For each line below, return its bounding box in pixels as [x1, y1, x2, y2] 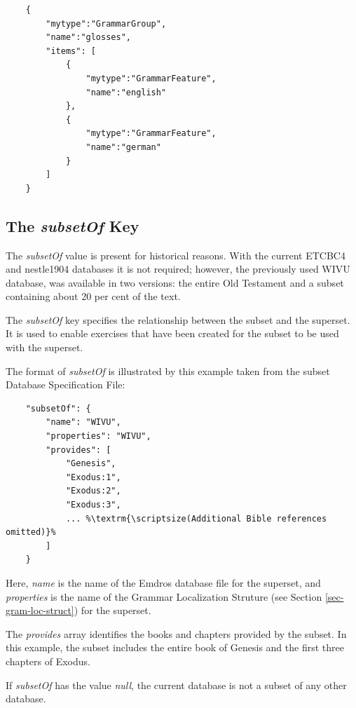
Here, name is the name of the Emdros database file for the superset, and [6, 575, 321, 590]
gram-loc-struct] [6, 603, 74, 618]
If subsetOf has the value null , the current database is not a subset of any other [6, 677, 347, 692]
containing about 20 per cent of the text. [6, 289, 181, 304]
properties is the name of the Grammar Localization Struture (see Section [6, 589, 322, 604]
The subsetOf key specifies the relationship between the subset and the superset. [6, 312, 350, 327]
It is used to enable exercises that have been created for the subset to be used [6, 326, 339, 341]
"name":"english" [85, 87, 167, 97]
